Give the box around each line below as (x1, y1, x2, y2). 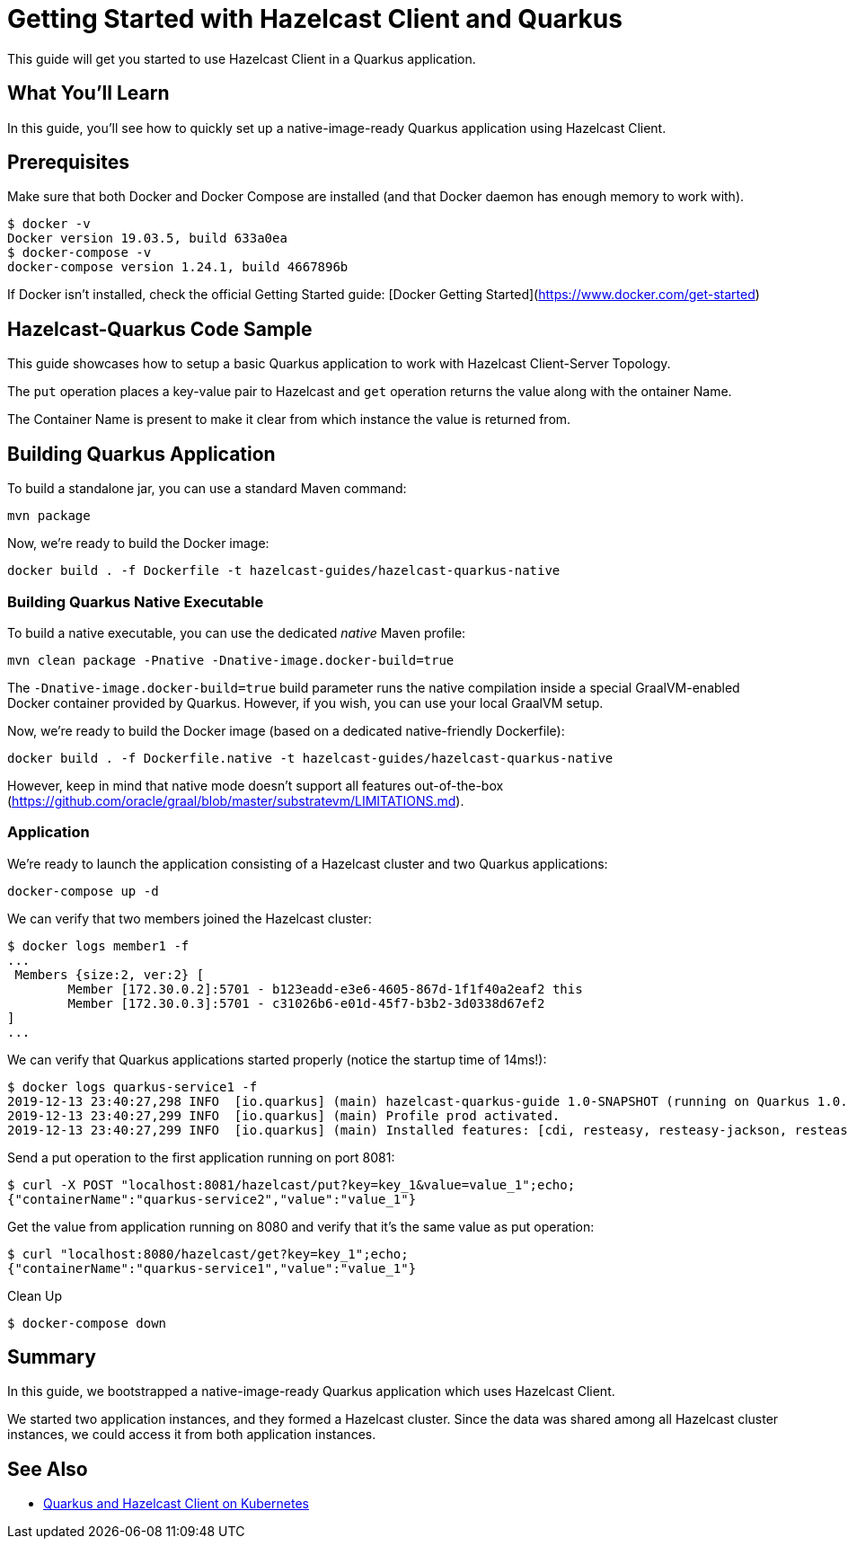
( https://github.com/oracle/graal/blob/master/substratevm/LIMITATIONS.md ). (7, 792, 464, 808)
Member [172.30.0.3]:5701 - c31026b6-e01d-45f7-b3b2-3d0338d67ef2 (67, 995, 545, 1011)
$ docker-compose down (7, 1315, 167, 1330)
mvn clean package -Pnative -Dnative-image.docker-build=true (7, 652, 455, 667)
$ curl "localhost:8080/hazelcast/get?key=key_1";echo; (7, 1246, 409, 1261)
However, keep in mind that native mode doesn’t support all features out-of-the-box (7, 777, 504, 793)
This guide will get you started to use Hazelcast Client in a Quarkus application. (7, 50, 476, 66)
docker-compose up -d (7, 883, 159, 898)
